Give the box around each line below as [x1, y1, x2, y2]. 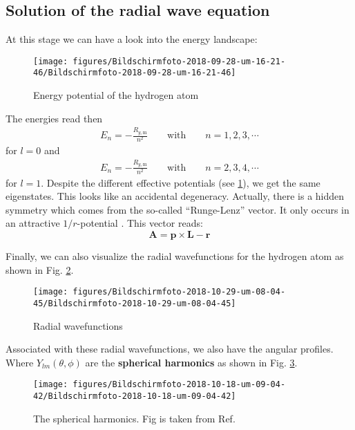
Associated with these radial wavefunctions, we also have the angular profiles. [6, 342, 334, 356]
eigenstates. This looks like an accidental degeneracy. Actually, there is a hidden [6, 189, 345, 203]
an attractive [6, 216, 60, 230]
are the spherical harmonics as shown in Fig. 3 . [85, 355, 298, 369]
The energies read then [6, 111, 103, 125]
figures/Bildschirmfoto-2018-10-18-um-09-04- [73, 380, 286, 390]
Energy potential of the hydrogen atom [33, 88, 199, 102]
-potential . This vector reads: [77, 216, 203, 230]
